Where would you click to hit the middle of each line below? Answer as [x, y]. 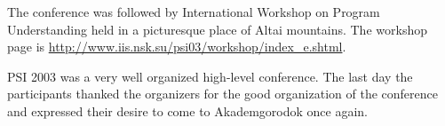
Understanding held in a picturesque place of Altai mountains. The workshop [217, 29]
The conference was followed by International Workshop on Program [194, 12]
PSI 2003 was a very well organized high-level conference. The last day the [210, 76]
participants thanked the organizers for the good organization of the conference [222, 94]
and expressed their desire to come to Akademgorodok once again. [187, 110]
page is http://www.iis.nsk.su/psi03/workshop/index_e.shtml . [177, 47]
